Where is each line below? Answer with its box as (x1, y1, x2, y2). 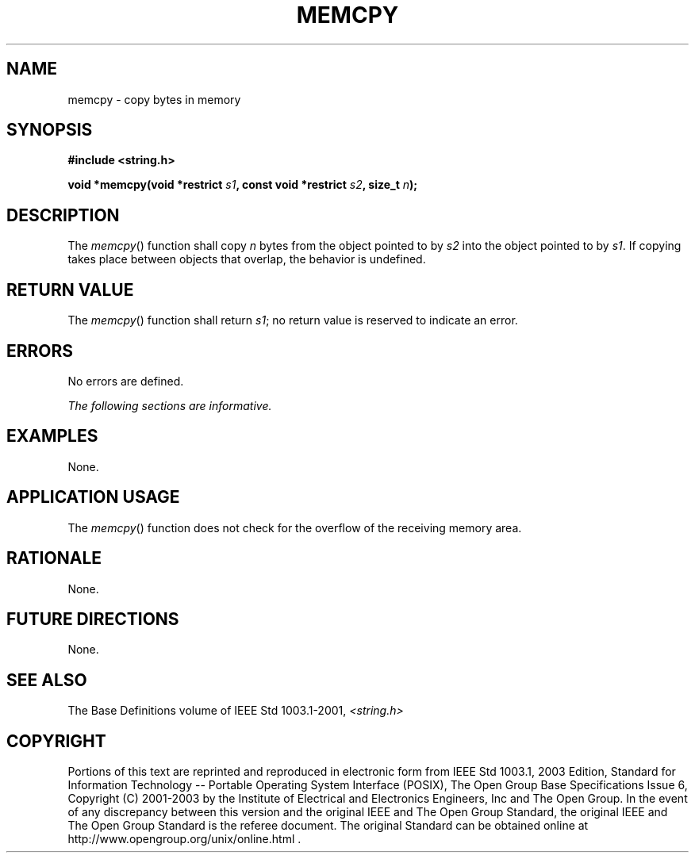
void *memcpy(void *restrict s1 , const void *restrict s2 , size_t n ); (67, 178, 418, 192)
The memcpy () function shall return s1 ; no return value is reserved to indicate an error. (67, 313, 518, 328)
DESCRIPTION (6, 205, 120, 225)
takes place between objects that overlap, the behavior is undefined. (67, 252, 426, 267)
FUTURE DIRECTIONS (6, 608, 179, 629)
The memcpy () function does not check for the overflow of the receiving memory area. (67, 520, 522, 535)
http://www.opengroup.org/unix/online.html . (67, 832, 301, 846)
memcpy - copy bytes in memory (67, 92, 241, 106)
